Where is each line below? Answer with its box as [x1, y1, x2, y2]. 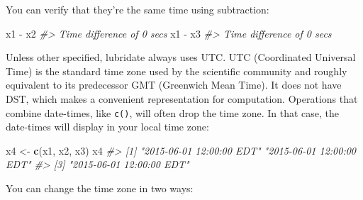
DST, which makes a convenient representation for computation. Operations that [6, 91, 358, 106]
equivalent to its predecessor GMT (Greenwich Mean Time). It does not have [6, 77, 342, 92]
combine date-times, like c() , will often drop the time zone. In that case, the [6, 105, 340, 120]
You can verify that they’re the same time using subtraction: [6, 2, 269, 16]
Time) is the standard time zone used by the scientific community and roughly [6, 63, 347, 78]
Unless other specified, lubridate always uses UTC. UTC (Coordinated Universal [6, 50, 356, 65]
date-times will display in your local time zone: [6, 119, 209, 134]
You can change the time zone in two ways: [6, 181, 194, 195]
